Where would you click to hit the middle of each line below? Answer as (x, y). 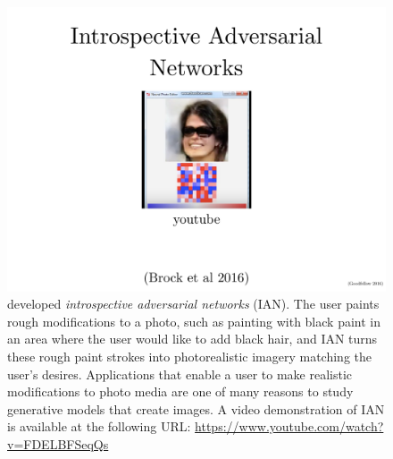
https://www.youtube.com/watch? (289, 426)
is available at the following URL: (99, 426)
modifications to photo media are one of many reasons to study (180, 391)
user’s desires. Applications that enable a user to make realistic (180, 374)
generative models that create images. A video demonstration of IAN (196, 408)
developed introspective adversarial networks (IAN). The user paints (193, 304)
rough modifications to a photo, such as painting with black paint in (194, 321)
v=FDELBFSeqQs (58, 443)
